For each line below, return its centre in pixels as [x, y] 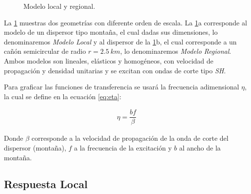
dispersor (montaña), [35, 148]
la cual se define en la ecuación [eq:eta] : [63, 96]
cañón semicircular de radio [45, 51]
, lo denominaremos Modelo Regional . [176, 51]
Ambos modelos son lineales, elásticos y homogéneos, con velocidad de [109, 60]
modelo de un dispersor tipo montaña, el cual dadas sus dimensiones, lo [111, 32]
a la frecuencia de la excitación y [123, 148]
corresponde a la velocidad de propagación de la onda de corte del [130, 138]
